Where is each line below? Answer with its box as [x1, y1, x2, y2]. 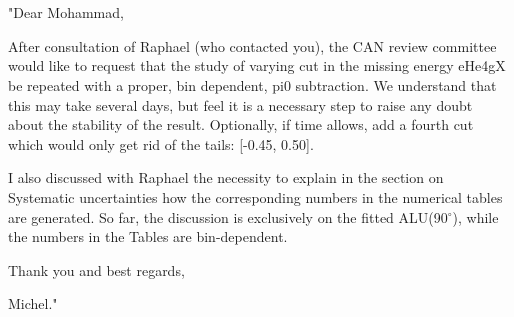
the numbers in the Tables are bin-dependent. [8, 226, 288, 247]
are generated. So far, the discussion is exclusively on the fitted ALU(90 [8, 206, 448, 227]
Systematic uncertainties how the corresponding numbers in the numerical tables [8, 186, 503, 207]
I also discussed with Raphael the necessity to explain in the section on [8, 167, 444, 188]
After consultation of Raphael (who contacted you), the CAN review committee [8, 35, 497, 56]
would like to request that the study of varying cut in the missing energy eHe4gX [8, 55, 506, 76]
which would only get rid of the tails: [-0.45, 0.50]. [8, 133, 314, 154]
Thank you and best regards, [8, 259, 185, 280]
